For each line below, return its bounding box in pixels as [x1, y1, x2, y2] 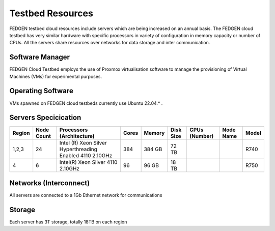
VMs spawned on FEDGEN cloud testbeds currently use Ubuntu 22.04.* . [9, 100, 163, 106]
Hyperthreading [59, 146, 98, 153]
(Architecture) [59, 133, 95, 140]
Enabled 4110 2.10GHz [59, 152, 113, 159]
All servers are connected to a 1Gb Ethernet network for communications [9, 192, 162, 198]
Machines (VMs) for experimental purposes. [9, 73, 102, 79]
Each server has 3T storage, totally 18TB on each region [9, 219, 127, 225]
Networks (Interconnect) [9, 179, 90, 187]
